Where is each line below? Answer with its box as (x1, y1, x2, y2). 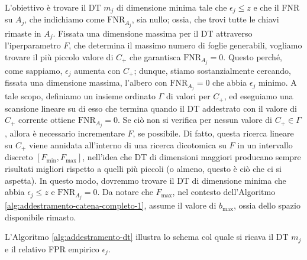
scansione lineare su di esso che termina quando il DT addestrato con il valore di (5, 102, 297, 114)
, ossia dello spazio (233, 199, 300, 212)
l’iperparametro (5, 39, 61, 51)
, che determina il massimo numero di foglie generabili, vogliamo (69, 39, 302, 51)
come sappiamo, (5, 64, 63, 76)
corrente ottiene (18, 113, 76, 126)
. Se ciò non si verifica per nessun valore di (118, 113, 272, 126)
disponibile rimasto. (5, 210, 76, 223)
